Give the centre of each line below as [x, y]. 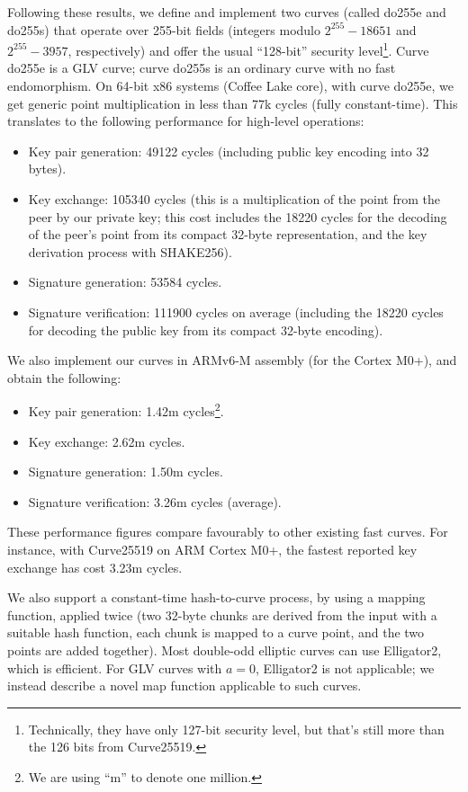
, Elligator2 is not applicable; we [345, 667]
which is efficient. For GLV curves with [115, 667]
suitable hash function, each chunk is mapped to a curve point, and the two [216, 632]
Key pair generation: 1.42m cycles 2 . [126, 409]
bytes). [47, 169]
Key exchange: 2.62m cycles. [107, 441]
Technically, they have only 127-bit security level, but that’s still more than [236, 729]
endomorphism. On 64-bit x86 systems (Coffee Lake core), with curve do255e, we [230, 86]
